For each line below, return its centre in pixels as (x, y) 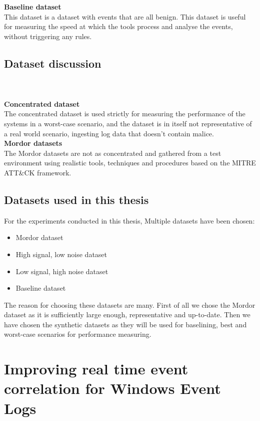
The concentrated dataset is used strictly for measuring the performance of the (125, 114)
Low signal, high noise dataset (62, 271)
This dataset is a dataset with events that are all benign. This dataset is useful (125, 16)
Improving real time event (96, 369)
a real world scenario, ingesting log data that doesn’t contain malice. (109, 133)
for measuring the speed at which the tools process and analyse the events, (118, 26)
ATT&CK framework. (38, 172)
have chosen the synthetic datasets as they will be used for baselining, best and (125, 324)
